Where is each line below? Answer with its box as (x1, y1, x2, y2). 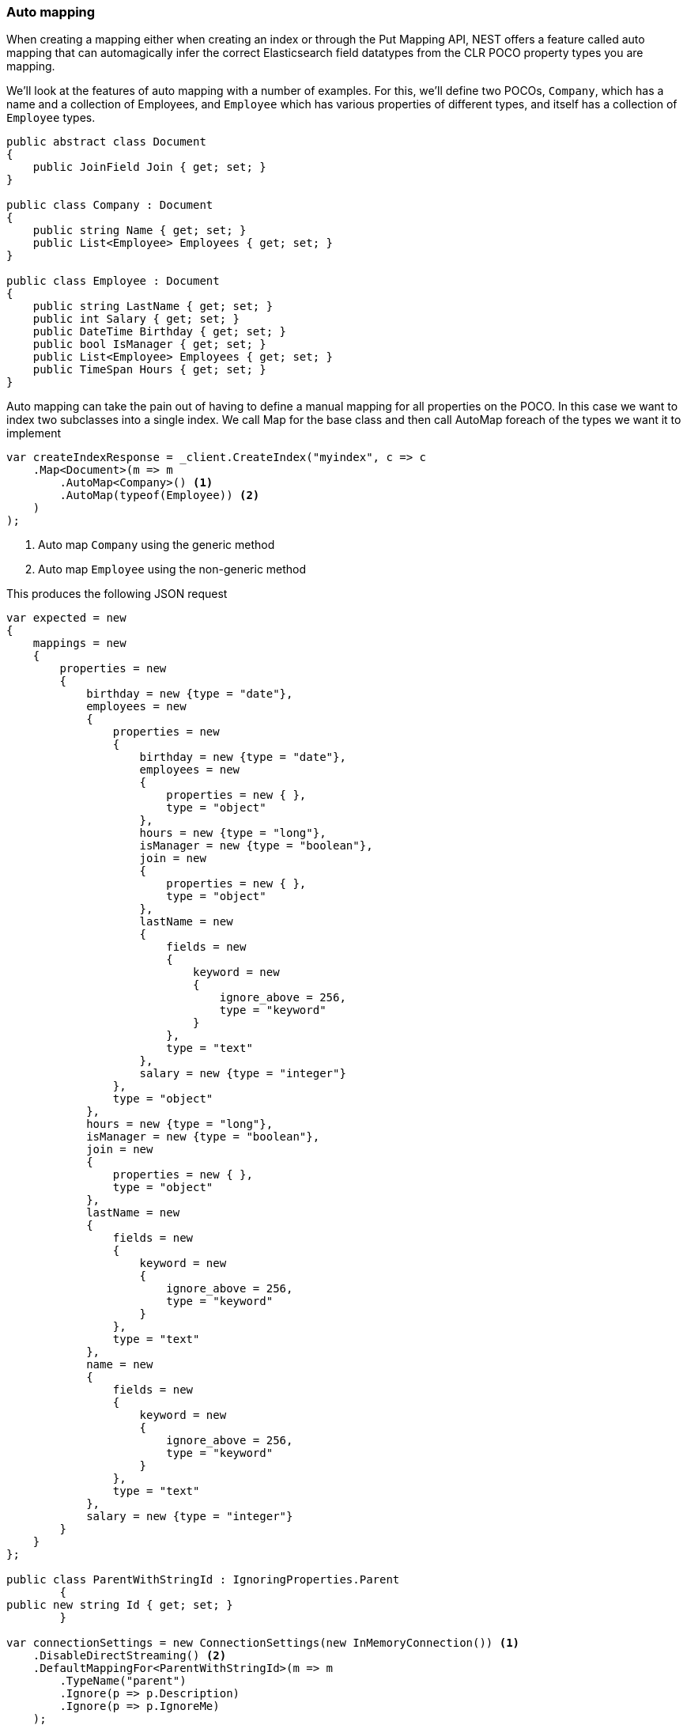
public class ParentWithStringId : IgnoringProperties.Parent (6, 1573, 400, 1587)
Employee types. (6, 111, 96, 125)
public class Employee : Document (6, 274, 220, 288)
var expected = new (6, 611, 126, 625)
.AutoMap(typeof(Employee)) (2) (59, 489, 260, 502)
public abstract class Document (6, 135, 206, 149)
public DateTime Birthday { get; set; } (32, 325, 287, 339)
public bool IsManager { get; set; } (32, 338, 266, 351)
